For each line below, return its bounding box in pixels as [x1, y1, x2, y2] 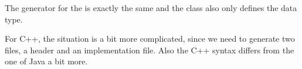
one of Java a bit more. [5, 55, 88, 67]
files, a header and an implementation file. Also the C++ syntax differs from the [5, 43, 294, 56]
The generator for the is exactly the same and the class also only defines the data [5, 2, 297, 13]
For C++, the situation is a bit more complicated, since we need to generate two [5, 32, 295, 45]
